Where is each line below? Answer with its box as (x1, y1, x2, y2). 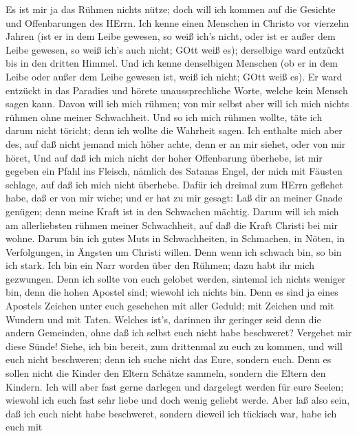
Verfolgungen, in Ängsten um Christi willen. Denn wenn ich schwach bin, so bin (6, 244, 342, 259)
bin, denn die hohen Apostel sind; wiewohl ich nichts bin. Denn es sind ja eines (6, 285, 338, 299)
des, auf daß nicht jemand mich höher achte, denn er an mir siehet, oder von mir (6, 136, 346, 151)
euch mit (6, 419, 43, 434)
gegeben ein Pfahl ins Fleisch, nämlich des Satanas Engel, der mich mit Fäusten (6, 164, 343, 178)
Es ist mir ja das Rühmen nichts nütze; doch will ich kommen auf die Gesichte (6, 2, 336, 16)
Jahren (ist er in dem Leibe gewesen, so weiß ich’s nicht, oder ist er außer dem (6, 29, 336, 43)
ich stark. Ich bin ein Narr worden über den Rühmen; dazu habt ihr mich (6, 258, 314, 272)
